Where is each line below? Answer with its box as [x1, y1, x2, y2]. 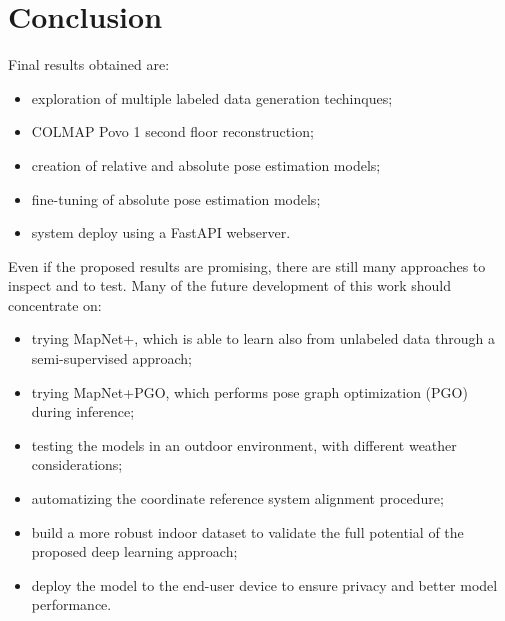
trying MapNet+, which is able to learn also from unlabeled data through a [31, 328, 495, 349]
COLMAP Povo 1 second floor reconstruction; [31, 121, 314, 142]
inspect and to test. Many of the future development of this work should [8, 275, 451, 296]
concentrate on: [8, 294, 102, 315]
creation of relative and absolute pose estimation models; [31, 154, 381, 175]
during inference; [31, 401, 135, 422]
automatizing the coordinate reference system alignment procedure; [31, 488, 444, 509]
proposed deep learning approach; [31, 541, 238, 562]
